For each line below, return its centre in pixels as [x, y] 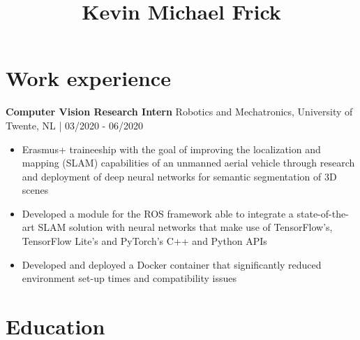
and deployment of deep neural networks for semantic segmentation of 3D [179, 176]
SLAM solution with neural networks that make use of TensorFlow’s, [185, 227]
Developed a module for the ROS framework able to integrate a [158, 213]
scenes [35, 190]
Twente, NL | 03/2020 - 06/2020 [74, 125]
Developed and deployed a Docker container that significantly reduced [172, 264]
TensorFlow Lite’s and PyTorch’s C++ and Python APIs [144, 241]
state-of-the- [323, 213]
